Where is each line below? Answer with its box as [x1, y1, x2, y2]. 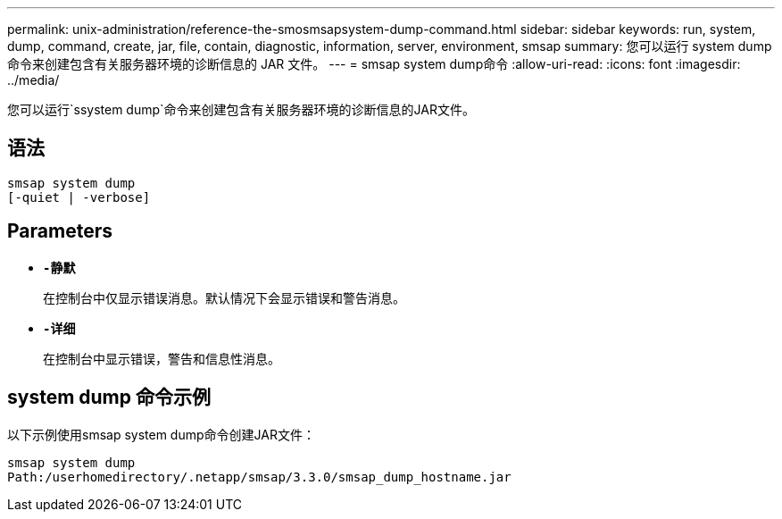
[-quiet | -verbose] [7, 189, 151, 205]
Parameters [7, 220, 112, 243]
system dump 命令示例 [7, 386, 211, 409]
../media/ [7, 72, 60, 88]
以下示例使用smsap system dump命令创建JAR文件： [7, 426, 315, 442]
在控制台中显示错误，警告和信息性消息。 [43, 350, 280, 366]
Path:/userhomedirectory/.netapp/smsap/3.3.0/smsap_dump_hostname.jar [7, 469, 512, 484]
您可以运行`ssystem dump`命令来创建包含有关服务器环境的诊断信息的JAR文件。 [7, 102, 475, 117]
